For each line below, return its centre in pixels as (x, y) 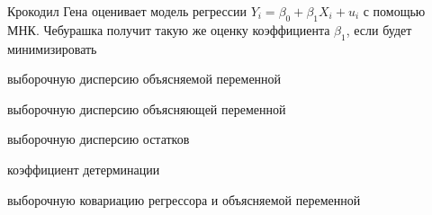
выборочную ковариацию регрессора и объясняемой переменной (184, 199)
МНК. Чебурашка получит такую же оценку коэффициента (169, 29)
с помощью (394, 11)
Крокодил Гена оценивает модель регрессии (127, 11)
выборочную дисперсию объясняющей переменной (147, 108)
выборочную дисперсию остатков (99, 139)
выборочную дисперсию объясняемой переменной (144, 79)
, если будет (379, 29)
